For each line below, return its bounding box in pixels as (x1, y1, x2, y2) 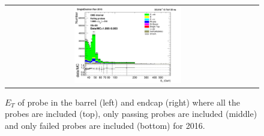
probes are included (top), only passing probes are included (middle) (5, 107, 257, 120)
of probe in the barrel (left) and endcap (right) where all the (17, 95, 240, 108)
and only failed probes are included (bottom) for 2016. (5, 119, 205, 132)
